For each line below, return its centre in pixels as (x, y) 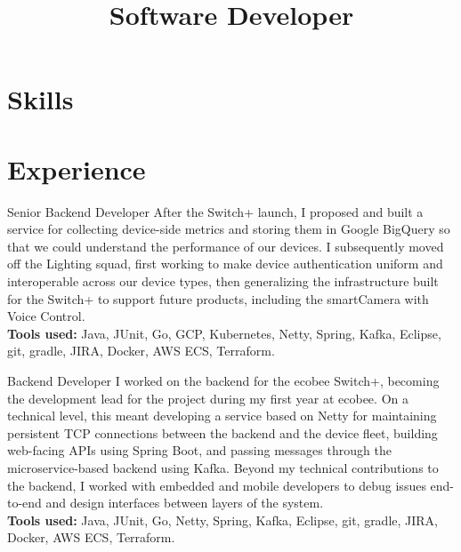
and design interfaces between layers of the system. (185, 503)
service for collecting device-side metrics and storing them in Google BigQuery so (229, 229)
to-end (24, 503)
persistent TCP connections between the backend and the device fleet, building (222, 432)
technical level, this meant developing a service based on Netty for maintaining (222, 416)
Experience (77, 168)
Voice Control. (46, 316)
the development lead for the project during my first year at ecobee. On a (208, 398)
